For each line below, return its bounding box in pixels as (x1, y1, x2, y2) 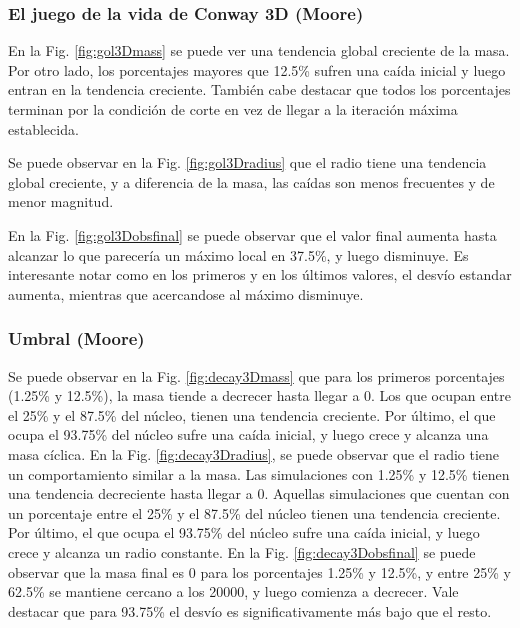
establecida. (8, 118, 79, 139)
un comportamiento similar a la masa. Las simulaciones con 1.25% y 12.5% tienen (8, 463, 510, 484)
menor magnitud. (8, 191, 114, 212)
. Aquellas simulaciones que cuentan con (264, 483, 510, 504)
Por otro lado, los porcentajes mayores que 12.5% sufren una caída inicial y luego (8, 59, 506, 80)
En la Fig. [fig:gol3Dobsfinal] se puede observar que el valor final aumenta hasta (8, 224, 497, 245)
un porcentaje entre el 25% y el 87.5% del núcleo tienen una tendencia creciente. (8, 502, 501, 523)
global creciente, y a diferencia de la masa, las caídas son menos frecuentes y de (8, 171, 495, 192)
